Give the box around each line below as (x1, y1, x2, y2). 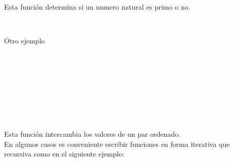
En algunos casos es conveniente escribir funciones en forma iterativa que (4, 138, 230, 149)
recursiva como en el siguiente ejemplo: (4, 148, 124, 159)
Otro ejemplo (4, 35, 45, 46)
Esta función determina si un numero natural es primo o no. (4, 2, 191, 12)
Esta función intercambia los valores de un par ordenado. (4, 128, 181, 139)
